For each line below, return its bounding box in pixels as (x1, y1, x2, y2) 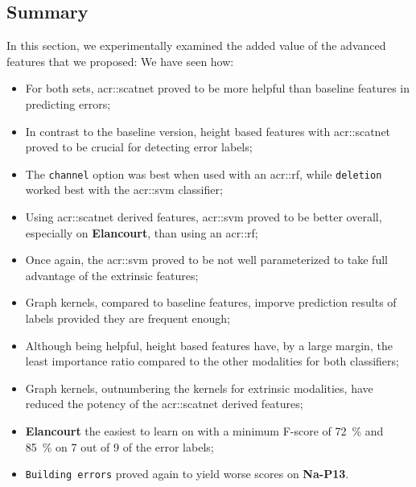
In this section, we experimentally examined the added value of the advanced (6, 37, 386, 54)
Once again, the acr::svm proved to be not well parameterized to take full (25, 251, 388, 268)
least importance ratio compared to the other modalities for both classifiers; (25, 353, 399, 369)
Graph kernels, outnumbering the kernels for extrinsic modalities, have (25, 379, 373, 396)
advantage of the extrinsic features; (25, 266, 199, 283)
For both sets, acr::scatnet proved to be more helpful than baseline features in (25, 80, 410, 97)
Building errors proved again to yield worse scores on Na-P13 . (25, 465, 349, 482)
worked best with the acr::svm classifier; (25, 181, 223, 198)
